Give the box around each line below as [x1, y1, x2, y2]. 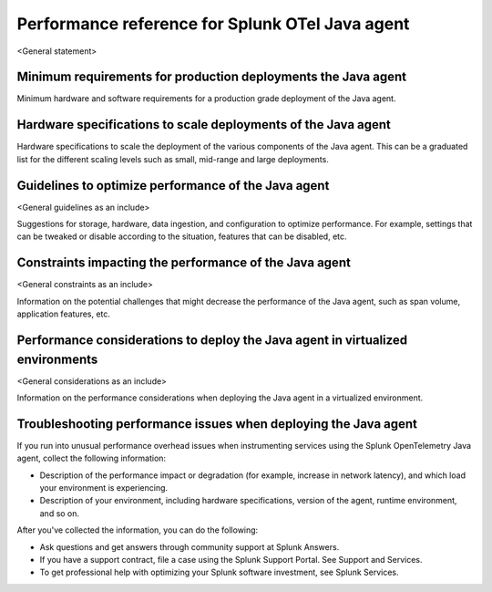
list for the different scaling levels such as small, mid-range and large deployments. [16, 153, 330, 164]
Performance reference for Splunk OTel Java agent [16, 14, 410, 34]
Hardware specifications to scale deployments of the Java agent [16, 117, 392, 132]
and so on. [39, 507, 80, 519]
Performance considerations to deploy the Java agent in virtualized [16, 332, 408, 348]
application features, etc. [16, 308, 111, 319]
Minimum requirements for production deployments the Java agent [16, 69, 407, 85]
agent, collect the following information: [16, 452, 167, 464]
